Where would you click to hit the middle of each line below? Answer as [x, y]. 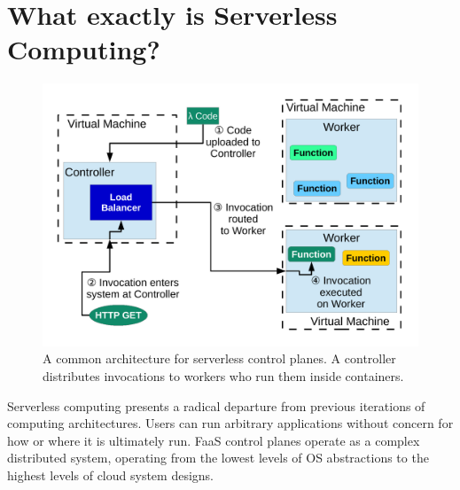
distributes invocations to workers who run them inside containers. [223, 375]
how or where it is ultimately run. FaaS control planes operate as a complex [214, 440]
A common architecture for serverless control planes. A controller [219, 358]
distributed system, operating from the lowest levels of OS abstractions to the [218, 458]
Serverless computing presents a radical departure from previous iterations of [216, 405]
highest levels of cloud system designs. [110, 474]
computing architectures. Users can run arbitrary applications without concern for [230, 423]
